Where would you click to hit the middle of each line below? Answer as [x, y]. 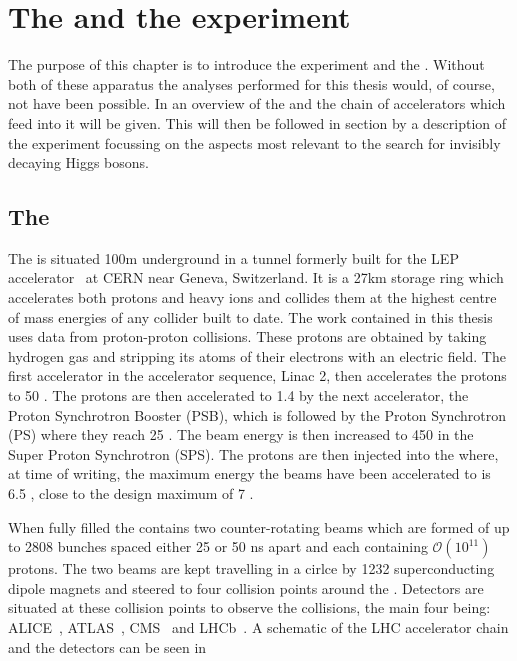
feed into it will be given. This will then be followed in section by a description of [257, 122]
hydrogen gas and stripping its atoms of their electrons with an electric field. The [257, 355]
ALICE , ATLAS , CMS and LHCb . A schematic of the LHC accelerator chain [258, 626]
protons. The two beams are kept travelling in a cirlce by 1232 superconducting [251, 568]
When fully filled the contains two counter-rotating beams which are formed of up [259, 526]
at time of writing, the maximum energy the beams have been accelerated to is [249, 473]
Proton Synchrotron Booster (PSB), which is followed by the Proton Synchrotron [257, 414]
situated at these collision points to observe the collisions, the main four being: [249, 607]
